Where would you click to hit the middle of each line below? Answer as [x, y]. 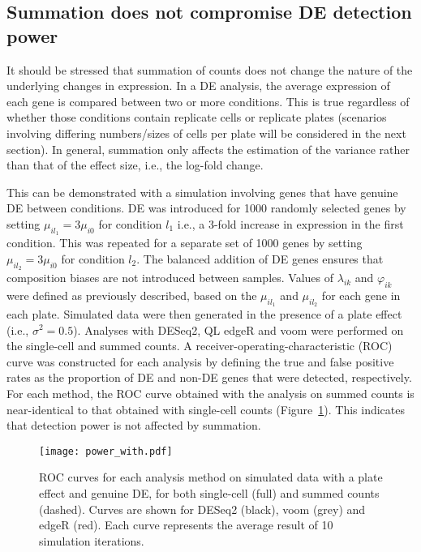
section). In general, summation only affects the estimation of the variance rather [208, 149]
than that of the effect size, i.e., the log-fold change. [135, 165]
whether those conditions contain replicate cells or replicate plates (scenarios [197, 117]
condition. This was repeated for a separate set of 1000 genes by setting [185, 243]
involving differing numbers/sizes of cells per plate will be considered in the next [206, 133]
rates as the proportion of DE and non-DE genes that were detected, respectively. [209, 377]
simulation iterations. [92, 540]
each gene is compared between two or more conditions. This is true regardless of [208, 101]
